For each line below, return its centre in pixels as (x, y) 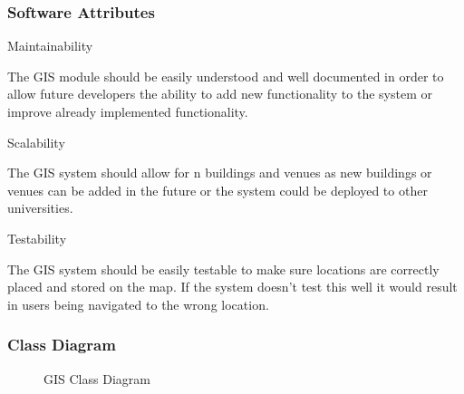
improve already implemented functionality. (128, 111)
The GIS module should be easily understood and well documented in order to (226, 76)
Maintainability (50, 46)
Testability (37, 238)
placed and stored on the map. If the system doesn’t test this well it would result (232, 287)
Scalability (36, 142)
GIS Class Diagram (97, 378)
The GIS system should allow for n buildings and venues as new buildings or (220, 173)
